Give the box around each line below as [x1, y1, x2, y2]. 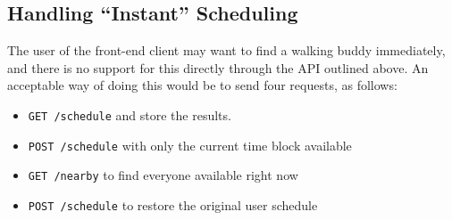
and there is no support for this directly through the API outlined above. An [7, 58, 429, 77]
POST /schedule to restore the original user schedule [28, 195, 318, 214]
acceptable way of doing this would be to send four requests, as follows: [7, 76, 398, 94]
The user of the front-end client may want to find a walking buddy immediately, [7, 41, 446, 60]
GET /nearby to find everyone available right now [28, 166, 298, 184]
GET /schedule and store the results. [28, 105, 231, 124]
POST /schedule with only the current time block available [28, 135, 352, 154]
